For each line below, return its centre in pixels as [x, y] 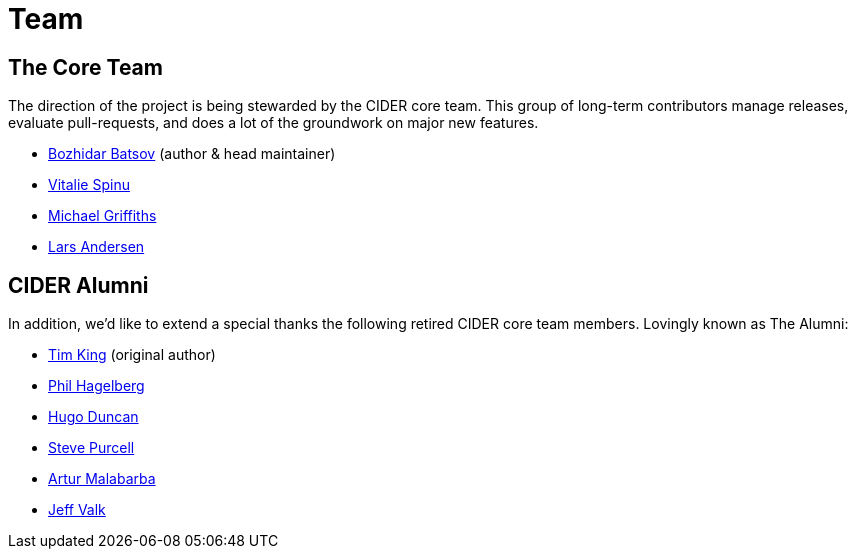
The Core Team [85, 67]
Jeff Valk [77, 510]
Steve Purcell [91, 448]
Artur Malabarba [102, 479]
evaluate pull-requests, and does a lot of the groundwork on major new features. [273, 123]
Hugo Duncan [93, 417]
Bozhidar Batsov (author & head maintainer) [192, 154]
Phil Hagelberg [96, 386]
